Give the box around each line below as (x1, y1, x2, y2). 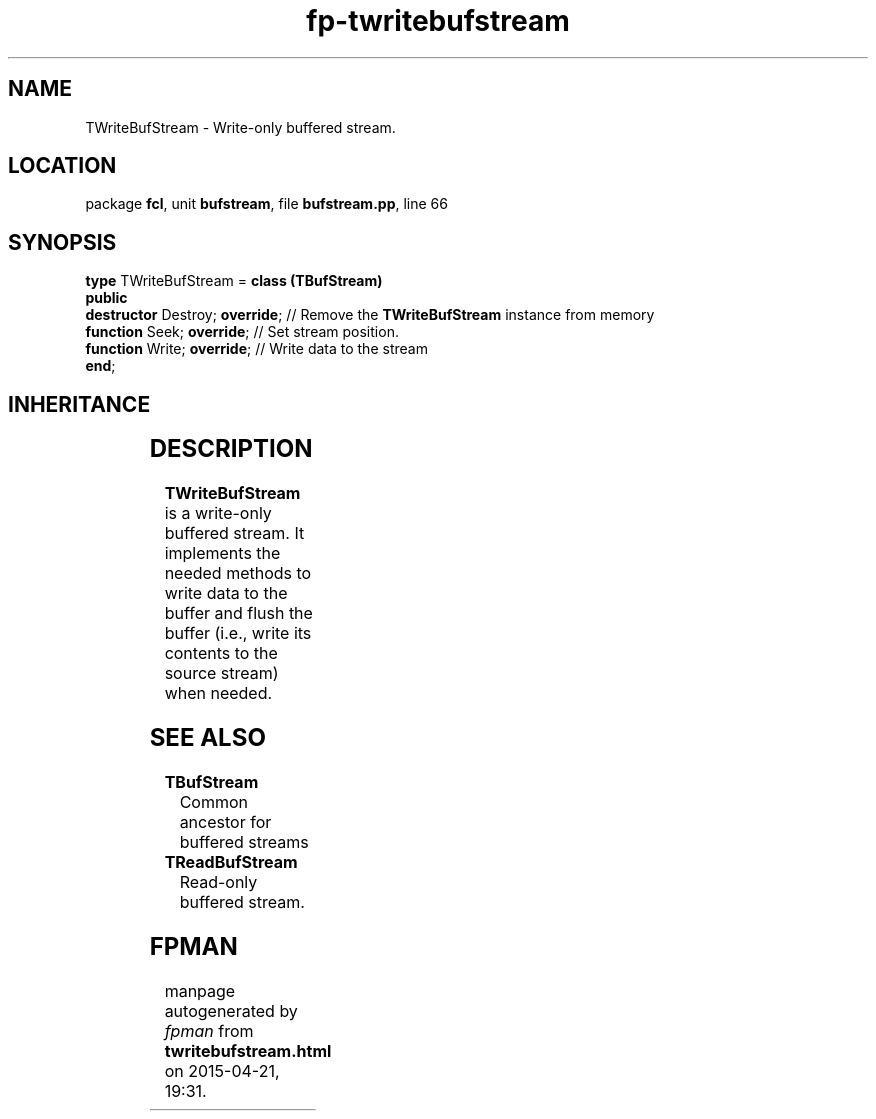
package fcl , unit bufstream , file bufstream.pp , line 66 (85, 195, 448, 213)
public (85, 289, 128, 307)
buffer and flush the (164, 603, 313, 624)
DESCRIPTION (149, 434, 313, 464)
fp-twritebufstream (306, 4, 570, 38)
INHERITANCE (8, 391, 151, 417)
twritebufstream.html (164, 1040, 332, 1061)
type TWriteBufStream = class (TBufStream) (85, 272, 383, 290)
